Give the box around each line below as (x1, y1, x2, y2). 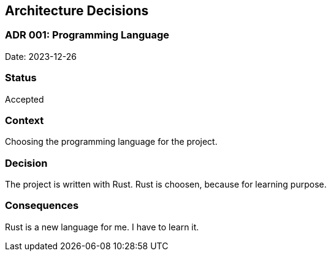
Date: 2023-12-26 (5, 51, 77, 62)
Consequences (5, 199, 79, 212)
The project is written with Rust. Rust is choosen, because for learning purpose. (5, 179, 327, 190)
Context (5, 114, 44, 126)
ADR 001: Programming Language (5, 29, 169, 42)
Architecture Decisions (5, 3, 149, 18)
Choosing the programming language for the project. (5, 136, 218, 147)
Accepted (5, 93, 44, 104)
